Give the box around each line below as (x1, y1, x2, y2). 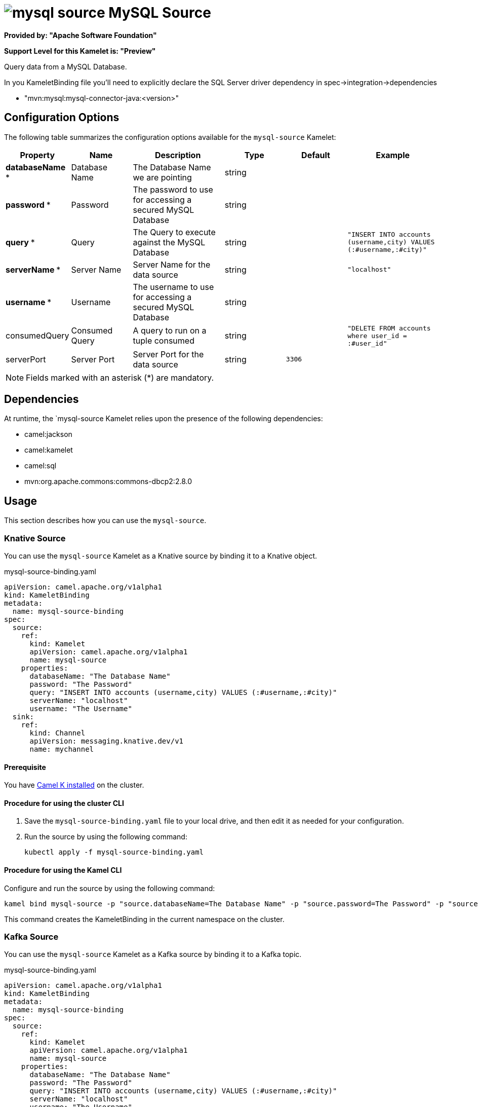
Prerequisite (4, 762, 46, 771)
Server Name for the (133, 259, 211, 270)
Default (301, 150, 330, 160)
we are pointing (133, 172, 192, 182)
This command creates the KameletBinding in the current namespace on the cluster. (4, 914, 285, 924)
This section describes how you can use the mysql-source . (4, 516, 207, 525)
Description (154, 150, 201, 160)
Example (376, 150, 410, 160)
